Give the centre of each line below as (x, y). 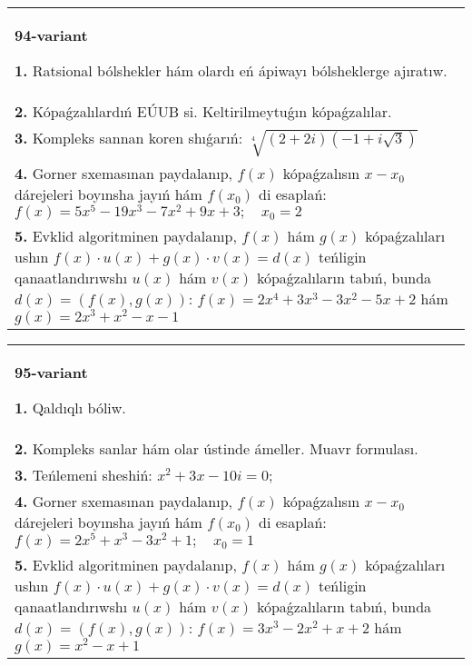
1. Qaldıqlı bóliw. (70, 408)
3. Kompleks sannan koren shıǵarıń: (129, 138)
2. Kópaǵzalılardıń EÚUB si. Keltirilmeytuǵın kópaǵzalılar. (203, 111)
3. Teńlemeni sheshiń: (84, 475)
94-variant (51, 35)
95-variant (51, 373)
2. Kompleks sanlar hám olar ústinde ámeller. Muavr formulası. (216, 449)
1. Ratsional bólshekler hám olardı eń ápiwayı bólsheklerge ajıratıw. (231, 70)
